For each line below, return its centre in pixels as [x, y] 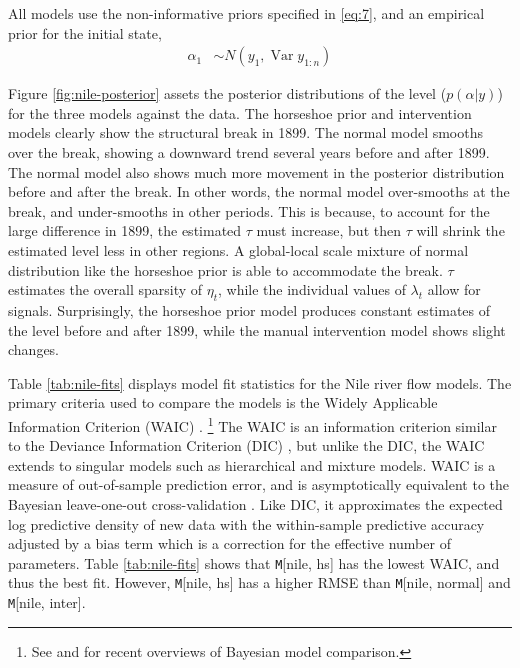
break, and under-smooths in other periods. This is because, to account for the [249, 210]
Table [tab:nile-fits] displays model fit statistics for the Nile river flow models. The [260, 382]
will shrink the [460, 230]
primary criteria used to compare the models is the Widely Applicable [223, 402]
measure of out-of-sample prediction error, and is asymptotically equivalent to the [259, 484]
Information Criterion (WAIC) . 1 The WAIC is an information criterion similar [252, 424]
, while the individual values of [311, 289]
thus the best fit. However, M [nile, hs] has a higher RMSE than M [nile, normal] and [259, 582]
